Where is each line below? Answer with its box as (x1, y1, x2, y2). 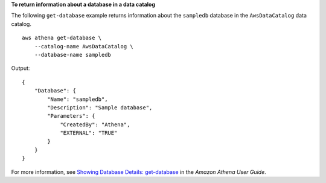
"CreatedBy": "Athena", (60, 121, 130, 128)
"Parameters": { (47, 112, 95, 120)
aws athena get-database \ (22, 34, 102, 42)
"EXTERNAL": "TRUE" (60, 130, 118, 136)
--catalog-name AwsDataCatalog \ (34, 43, 134, 50)
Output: (11, 65, 30, 72)
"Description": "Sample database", (47, 104, 153, 111)
